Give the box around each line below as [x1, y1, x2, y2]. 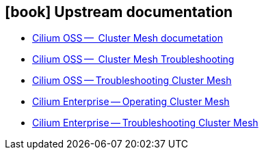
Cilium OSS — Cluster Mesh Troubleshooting [32, 53, 235, 66]
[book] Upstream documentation [5, 3, 233, 20]
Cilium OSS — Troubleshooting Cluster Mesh [32, 74, 232, 87]
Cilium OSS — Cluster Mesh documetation [32, 32, 223, 44]
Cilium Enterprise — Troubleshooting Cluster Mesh [32, 117, 259, 129]
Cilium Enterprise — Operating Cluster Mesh [32, 96, 230, 108]
